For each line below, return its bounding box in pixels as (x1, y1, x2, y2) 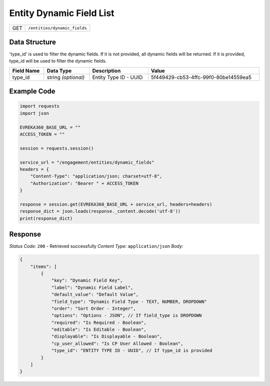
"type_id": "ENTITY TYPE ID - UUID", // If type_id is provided (51, 348, 212, 353)
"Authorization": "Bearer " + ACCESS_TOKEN (30, 180, 138, 186)
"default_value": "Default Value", (51, 292, 138, 297)
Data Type (46, 67, 72, 74)
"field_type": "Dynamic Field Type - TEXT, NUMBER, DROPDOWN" (51, 298, 207, 304)
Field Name (12, 67, 40, 74)
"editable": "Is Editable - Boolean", (51, 327, 147, 332)
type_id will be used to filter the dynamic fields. (9, 58, 107, 64)
